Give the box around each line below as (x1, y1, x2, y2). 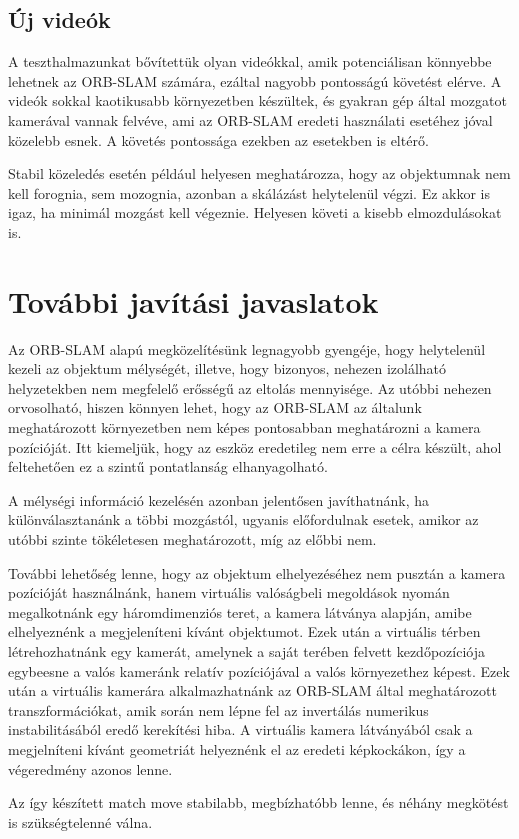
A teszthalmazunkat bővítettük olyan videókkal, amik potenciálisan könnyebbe (8, 51, 492, 72)
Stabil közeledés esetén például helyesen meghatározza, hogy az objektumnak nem (8, 163, 511, 184)
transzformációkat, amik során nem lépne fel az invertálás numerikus (8, 699, 429, 720)
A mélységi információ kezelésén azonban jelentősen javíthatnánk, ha (8, 489, 430, 510)
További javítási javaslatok (8, 280, 379, 321)
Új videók (8, 4, 111, 35)
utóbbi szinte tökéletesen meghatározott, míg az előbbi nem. (8, 529, 377, 550)
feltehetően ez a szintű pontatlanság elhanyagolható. (8, 456, 328, 477)
